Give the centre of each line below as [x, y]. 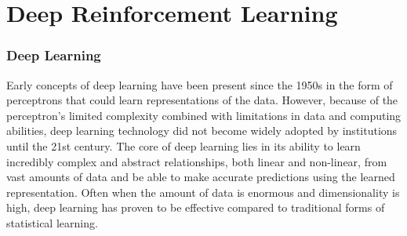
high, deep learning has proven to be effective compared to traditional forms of [196, 207]
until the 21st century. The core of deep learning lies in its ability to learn [184, 145]
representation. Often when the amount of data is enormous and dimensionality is [203, 192]
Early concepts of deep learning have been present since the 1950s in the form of [200, 84]
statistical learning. [52, 222]
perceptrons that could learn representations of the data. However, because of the [202, 100]
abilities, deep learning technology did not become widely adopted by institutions [202, 131]
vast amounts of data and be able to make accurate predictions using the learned [201, 177]
